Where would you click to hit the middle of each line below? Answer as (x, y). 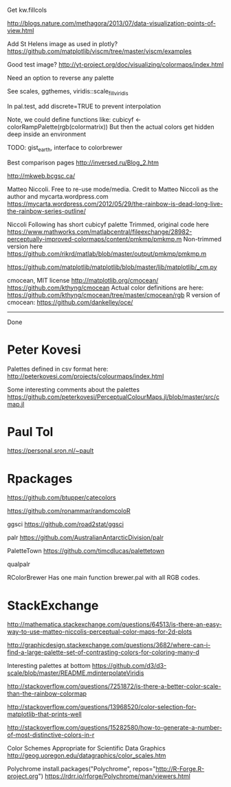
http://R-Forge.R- (180, 769)
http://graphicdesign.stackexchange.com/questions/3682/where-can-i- (109, 645)
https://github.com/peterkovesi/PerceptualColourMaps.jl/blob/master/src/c (113, 397)
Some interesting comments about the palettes (73, 389)
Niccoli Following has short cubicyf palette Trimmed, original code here (108, 224)
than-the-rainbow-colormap (47, 693)
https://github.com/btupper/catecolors (62, 497)
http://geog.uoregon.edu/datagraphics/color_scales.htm (87, 755)
